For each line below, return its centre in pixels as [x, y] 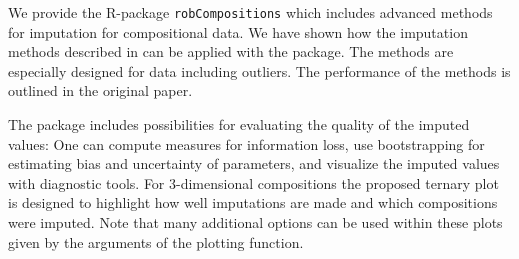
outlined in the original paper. [100, 90]
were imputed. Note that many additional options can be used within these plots [255, 222]
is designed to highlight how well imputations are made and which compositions [253, 202]
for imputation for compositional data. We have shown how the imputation [238, 31]
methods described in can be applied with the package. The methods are [231, 51]
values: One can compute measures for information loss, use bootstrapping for [246, 143]
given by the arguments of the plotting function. [156, 241]
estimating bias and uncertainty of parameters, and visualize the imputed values [254, 163]
